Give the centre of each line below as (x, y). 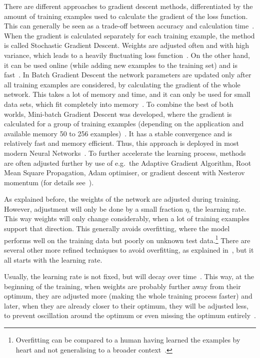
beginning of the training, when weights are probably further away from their (122, 286)
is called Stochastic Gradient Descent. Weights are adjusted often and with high (126, 45)
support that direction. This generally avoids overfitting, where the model (117, 228)
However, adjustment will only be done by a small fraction (94, 208)
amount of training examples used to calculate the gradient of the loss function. (126, 16)
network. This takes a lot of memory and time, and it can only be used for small (127, 94)
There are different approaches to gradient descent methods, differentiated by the (128, 6)
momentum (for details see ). (49, 182)
